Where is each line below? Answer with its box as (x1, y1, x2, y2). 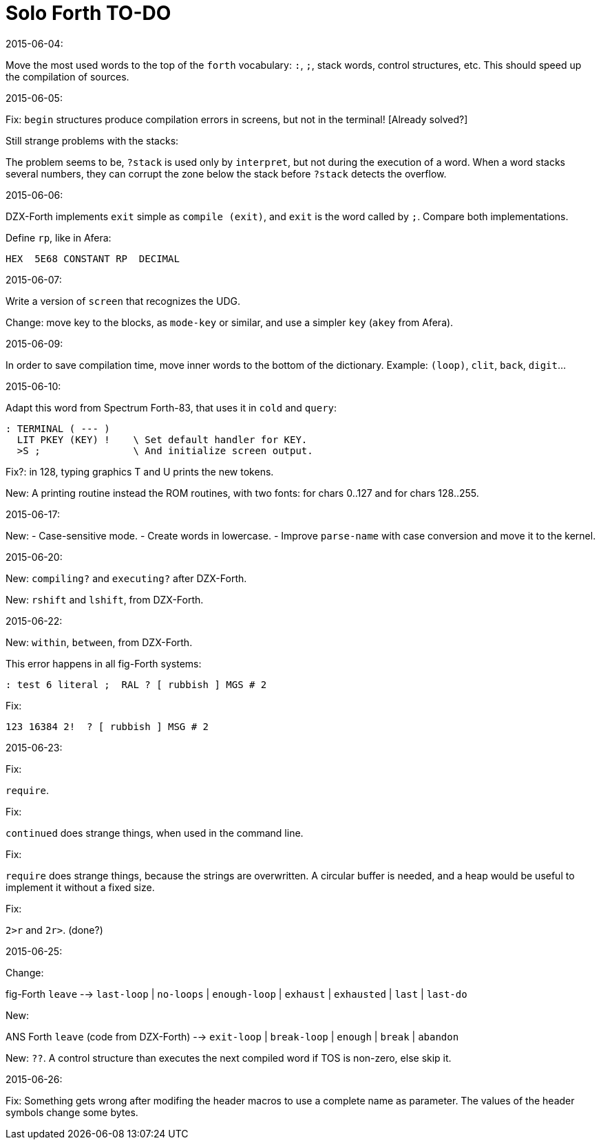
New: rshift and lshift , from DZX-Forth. (6, 593, 204, 606)
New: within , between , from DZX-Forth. (6, 636, 193, 648)
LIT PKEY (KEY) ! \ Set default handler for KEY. (17, 434, 308, 445)
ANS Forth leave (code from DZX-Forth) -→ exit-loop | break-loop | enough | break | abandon (6, 1030, 459, 1042)
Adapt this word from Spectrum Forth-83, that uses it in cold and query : (6, 401, 337, 414)
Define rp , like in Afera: (6, 231, 112, 244)
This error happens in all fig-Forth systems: (6, 657, 202, 670)
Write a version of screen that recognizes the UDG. (6, 295, 240, 307)
